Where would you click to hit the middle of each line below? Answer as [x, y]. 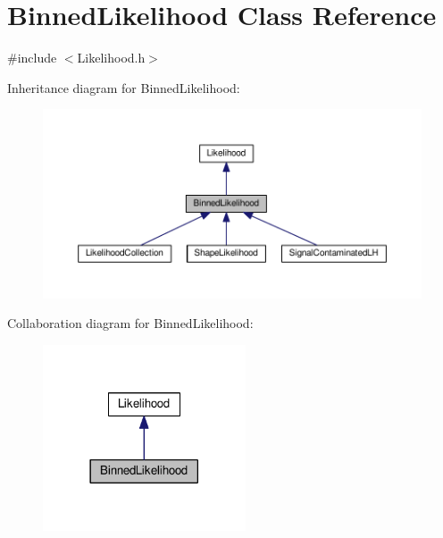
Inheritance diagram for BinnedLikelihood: [124, 87]
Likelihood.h [111, 58]
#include [32, 58]
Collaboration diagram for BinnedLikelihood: [130, 323]
